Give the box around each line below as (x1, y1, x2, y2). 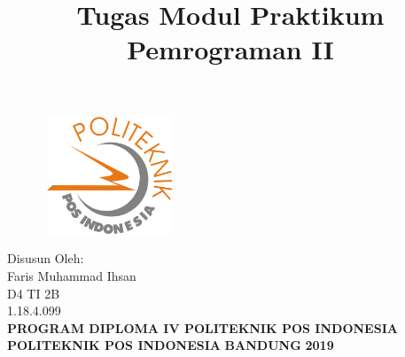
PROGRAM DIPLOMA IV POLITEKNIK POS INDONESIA (7, 318, 398, 337)
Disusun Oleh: (7, 249, 84, 268)
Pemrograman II (127, 31, 334, 67)
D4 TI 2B (7, 283, 60, 302)
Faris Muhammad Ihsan (7, 267, 136, 285)
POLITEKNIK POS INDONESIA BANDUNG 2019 (7, 336, 334, 354)
